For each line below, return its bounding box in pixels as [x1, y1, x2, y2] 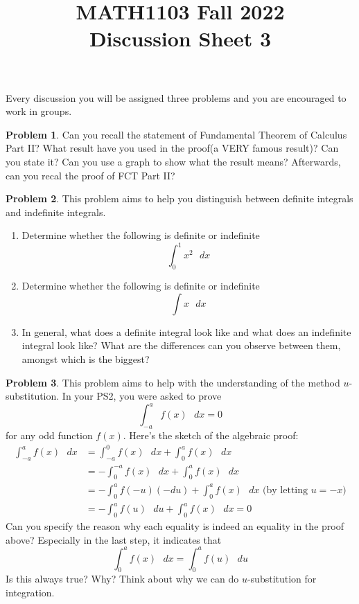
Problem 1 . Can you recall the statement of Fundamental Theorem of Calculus [6, 127, 347, 141]
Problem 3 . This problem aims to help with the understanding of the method [6, 375, 340, 389]
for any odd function [6, 428, 93, 443]
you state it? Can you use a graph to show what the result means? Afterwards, [6, 154, 341, 168]
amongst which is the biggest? [21, 351, 150, 366]
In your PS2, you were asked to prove [62, 389, 222, 403]
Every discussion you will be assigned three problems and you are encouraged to [6, 90, 347, 105]
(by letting [263, 485, 308, 495]
